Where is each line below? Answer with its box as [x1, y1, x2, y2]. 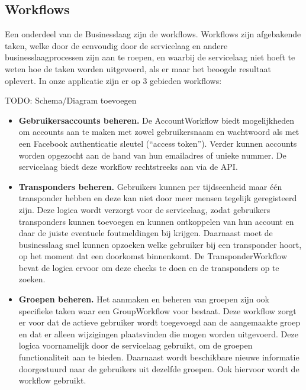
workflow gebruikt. [18, 374, 86, 386]
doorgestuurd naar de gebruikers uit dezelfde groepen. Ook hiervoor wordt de [18, 362, 299, 375]
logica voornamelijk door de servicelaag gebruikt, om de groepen [18, 339, 253, 352]
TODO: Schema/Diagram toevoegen [5, 94, 137, 107]
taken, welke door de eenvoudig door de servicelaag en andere [5, 39, 228, 51]
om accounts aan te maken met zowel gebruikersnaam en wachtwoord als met [18, 125, 299, 138]
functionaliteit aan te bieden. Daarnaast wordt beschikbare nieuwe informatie [18, 351, 299, 363]
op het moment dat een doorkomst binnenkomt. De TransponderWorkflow [18, 250, 287, 262]
